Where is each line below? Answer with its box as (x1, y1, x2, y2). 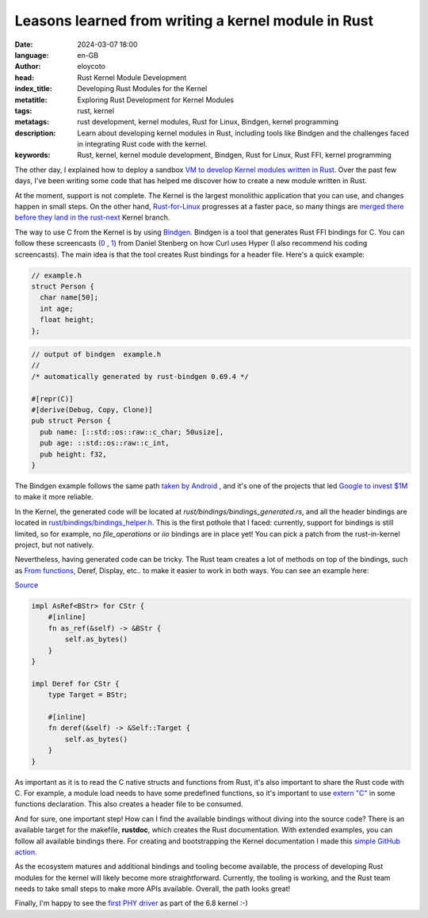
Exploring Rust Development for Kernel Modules (77, 95, 234, 105)
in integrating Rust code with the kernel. (77, 140, 208, 149)
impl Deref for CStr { (31, 679, 120, 688)
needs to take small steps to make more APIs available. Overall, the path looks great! (14, 884, 291, 893)
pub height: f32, (40, 449, 107, 459)
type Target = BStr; (48, 690, 128, 699)
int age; (40, 304, 74, 313)
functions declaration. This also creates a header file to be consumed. (14, 799, 243, 809)
